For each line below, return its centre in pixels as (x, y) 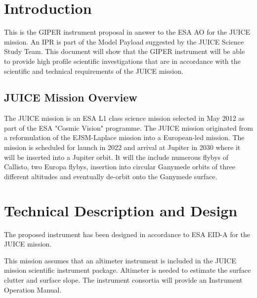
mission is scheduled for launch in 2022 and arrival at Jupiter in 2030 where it (122, 147)
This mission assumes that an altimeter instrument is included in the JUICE (120, 260)
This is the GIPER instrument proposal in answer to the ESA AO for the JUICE (127, 32)
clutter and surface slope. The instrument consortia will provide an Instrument (123, 279)
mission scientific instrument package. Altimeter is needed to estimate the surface (128, 270)
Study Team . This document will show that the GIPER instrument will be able (125, 51)
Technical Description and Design (121, 210)
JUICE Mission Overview (71, 97)
